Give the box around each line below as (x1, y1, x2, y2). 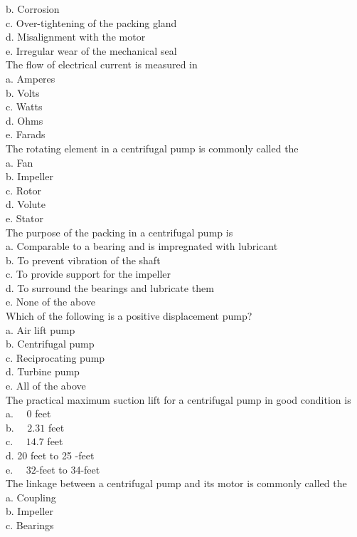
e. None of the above (6, 294, 95, 309)
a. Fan (6, 155, 33, 170)
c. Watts (6, 99, 43, 114)
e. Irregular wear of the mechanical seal (6, 43, 177, 58)
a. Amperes (6, 71, 55, 85)
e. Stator (6, 210, 43, 225)
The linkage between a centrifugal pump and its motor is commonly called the (6, 476, 347, 491)
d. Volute (6, 197, 46, 212)
